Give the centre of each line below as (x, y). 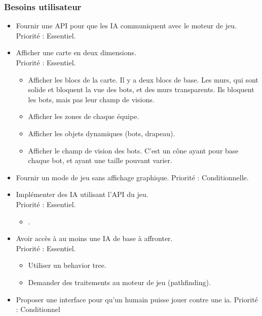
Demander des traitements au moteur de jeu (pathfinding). (119, 282)
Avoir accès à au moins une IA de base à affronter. (94, 238)
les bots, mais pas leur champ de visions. (91, 99)
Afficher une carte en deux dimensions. (76, 52)
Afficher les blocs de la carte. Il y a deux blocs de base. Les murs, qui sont (143, 79)
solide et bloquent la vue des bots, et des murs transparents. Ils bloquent (141, 89)
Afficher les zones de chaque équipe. (84, 116)
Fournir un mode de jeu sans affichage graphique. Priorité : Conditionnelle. (132, 177)
